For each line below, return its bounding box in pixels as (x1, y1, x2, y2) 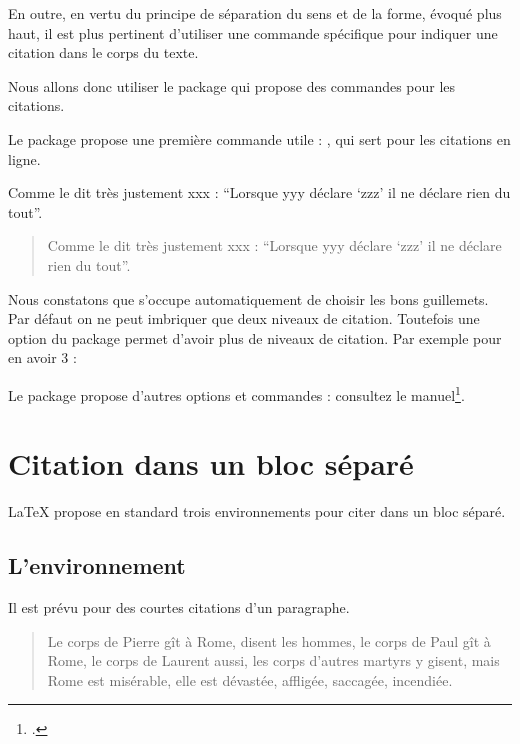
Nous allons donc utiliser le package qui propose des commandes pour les (8, 75, 456, 96)
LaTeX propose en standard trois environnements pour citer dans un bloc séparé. (8, 501, 506, 522)
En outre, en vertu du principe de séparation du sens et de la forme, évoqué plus (8, 3, 502, 23)
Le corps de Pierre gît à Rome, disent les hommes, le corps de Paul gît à (47, 630, 491, 651)
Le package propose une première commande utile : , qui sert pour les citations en (8, 128, 511, 149)
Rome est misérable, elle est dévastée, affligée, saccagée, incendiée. (47, 669, 453, 690)
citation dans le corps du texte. (8, 42, 199, 63)
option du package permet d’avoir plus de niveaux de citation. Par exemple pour (8, 327, 502, 348)
